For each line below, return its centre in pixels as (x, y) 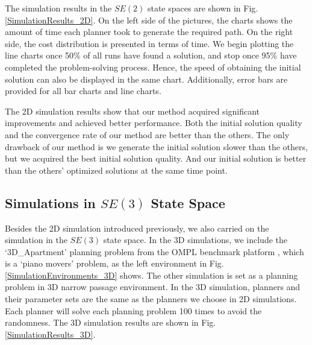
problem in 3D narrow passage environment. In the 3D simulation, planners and (153, 287)
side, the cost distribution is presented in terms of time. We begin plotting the (149, 43)
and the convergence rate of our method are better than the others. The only (147, 134)
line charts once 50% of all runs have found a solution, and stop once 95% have (151, 55)
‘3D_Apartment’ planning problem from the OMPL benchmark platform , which (154, 251)
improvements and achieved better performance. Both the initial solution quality (154, 123)
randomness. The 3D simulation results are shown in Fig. (111, 322)
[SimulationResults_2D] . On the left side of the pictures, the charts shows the (149, 20)
